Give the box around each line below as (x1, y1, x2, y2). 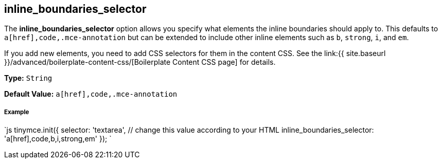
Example (4, 108, 29, 116)
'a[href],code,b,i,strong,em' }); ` (4, 134, 112, 143)
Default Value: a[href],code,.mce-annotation (4, 89, 178, 99)
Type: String (4, 74, 52, 83)
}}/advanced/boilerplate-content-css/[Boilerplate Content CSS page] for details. (4, 58, 276, 67)
